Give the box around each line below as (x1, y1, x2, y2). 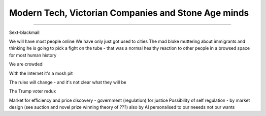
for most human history (9, 52, 57, 58)
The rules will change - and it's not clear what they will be (9, 79, 127, 85)
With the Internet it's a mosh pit (9, 70, 73, 76)
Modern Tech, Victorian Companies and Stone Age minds (9, 7, 249, 18)
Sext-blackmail (9, 29, 39, 35)
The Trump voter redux (9, 88, 56, 94)
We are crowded (9, 61, 43, 67)
